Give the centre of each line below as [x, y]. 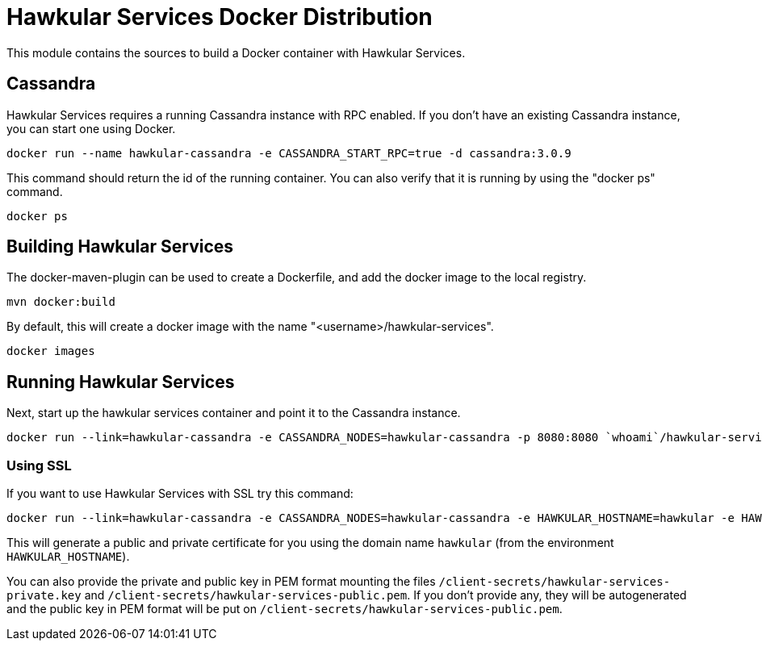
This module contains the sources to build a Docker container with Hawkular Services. [236, 52]
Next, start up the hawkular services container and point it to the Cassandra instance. [234, 413]
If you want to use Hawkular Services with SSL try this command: [180, 494]
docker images [51, 351]
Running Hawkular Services [121, 382]
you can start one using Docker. [91, 128]
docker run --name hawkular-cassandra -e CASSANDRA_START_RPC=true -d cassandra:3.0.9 [289, 153]
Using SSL [39, 465]
